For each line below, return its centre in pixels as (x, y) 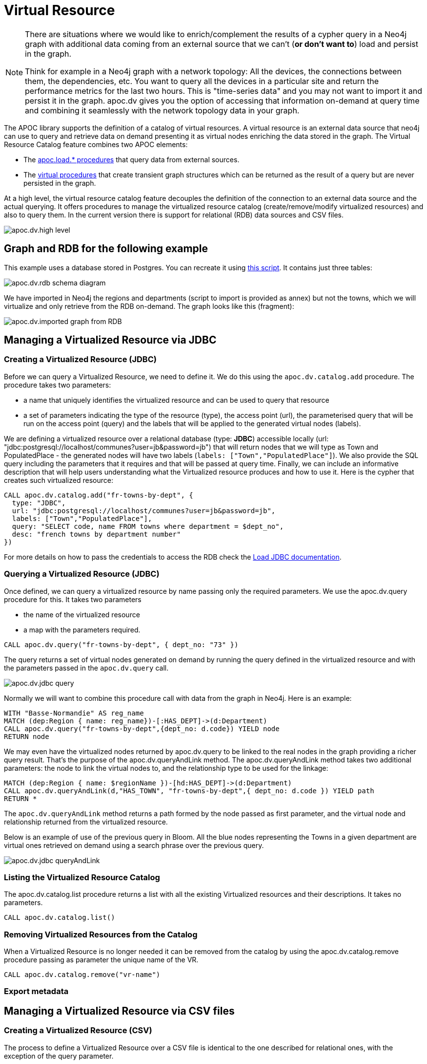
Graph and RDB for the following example (106, 249)
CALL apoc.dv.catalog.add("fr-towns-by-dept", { (99, 495)
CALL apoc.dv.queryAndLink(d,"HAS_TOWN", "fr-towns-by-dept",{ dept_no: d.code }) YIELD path (189, 791)
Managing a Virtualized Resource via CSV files (119, 1011)
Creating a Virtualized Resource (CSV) (78, 1031)
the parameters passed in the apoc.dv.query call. (86, 668)
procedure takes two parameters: (58, 385)
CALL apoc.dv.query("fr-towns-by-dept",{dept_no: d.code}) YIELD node (142, 728)
